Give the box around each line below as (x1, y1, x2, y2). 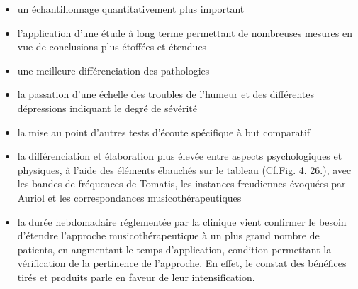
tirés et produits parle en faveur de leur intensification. (17, 269, 255, 284)
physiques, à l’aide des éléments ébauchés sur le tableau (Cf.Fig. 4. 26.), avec (17, 162, 352, 177)
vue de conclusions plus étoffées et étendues (17, 39, 207, 54)
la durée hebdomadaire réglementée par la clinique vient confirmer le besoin (17, 214, 347, 229)
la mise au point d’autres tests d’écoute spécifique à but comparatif (17, 124, 311, 139)
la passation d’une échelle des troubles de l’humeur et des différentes (17, 87, 315, 102)
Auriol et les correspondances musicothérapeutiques (17, 190, 242, 205)
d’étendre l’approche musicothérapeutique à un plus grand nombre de (17, 228, 320, 243)
